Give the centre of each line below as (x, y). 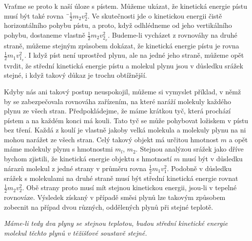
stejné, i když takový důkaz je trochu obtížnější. (76, 75)
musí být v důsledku (212, 159)
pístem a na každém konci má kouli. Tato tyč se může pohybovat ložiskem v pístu (126, 120)
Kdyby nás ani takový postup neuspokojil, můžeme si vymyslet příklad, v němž (123, 91)
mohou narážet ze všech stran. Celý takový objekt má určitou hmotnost (111, 139)
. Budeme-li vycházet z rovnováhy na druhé (173, 35)
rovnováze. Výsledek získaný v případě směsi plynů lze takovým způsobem (115, 197)
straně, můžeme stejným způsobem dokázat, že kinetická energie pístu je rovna (122, 45)
